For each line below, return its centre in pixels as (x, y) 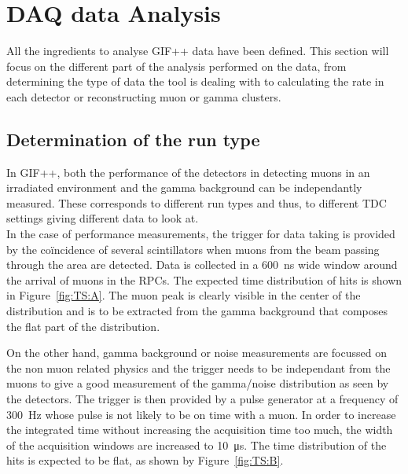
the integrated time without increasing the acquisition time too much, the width (200, 430)
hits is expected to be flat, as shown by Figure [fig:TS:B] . (145, 460)
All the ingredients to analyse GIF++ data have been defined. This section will (198, 51)
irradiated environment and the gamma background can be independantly (184, 187)
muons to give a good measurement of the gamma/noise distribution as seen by (198, 383)
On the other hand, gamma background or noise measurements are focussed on (197, 353)
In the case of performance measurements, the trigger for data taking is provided (201, 234)
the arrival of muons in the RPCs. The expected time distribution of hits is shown (204, 279)
